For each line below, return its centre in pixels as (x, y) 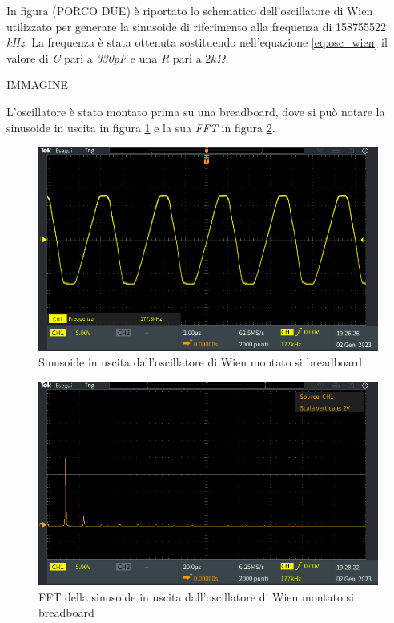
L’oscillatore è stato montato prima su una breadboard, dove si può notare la (196, 111)
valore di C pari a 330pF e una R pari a (104, 57)
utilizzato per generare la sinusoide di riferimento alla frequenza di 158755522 (197, 26)
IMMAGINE (37, 85)
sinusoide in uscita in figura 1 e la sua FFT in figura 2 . (141, 127)
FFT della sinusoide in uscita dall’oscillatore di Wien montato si (196, 596)
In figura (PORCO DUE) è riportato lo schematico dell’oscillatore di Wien (190, 10)
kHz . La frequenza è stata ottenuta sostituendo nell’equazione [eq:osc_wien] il (197, 42)
